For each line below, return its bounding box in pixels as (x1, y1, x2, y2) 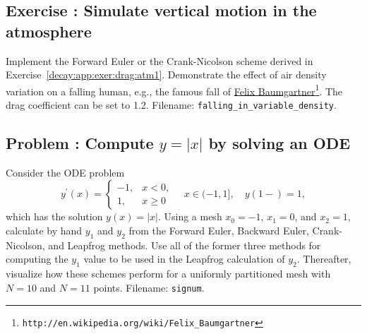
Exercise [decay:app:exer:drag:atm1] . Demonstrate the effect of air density (6, 67, 327, 82)
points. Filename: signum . (93, 280, 205, 294)
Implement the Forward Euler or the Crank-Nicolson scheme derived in (6, 53, 313, 68)
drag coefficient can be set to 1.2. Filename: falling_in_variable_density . (6, 97, 337, 112)
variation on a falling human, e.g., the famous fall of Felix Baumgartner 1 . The (6, 81, 343, 98)
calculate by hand (6, 223, 83, 238)
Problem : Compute (6, 132, 154, 154)
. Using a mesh (157, 209, 222, 224)
